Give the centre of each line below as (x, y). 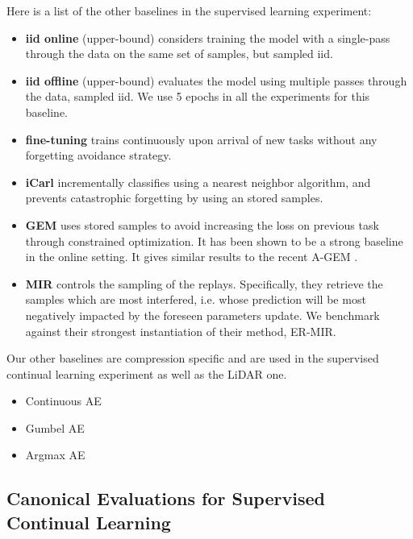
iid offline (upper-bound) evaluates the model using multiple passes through (216, 80)
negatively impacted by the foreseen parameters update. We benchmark (202, 315)
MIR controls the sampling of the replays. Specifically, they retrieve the (204, 283)
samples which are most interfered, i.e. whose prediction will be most (196, 299)
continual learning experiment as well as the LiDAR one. (147, 373)
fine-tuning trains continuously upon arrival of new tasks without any (201, 139)
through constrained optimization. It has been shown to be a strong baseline (214, 240)
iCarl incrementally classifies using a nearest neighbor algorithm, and (198, 182)
